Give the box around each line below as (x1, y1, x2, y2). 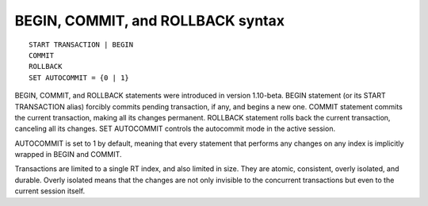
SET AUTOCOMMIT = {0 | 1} (29, 73, 130, 82)
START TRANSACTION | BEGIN (29, 40, 134, 49)
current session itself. (14, 186, 86, 196)
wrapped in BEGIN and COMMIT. (14, 150, 122, 159)
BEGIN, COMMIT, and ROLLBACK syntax (14, 12, 285, 29)
